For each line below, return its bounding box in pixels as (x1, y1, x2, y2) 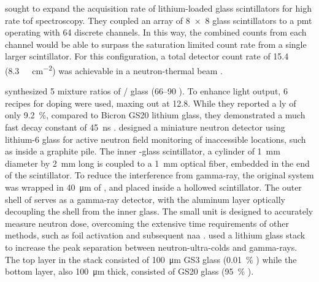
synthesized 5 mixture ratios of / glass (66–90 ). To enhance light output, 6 (5, 85, 288, 97)
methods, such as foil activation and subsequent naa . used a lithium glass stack (5, 229, 306, 242)
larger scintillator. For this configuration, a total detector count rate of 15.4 (5, 50, 289, 63)
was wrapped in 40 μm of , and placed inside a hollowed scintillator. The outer (5, 180, 302, 193)
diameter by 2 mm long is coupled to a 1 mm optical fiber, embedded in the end (5, 156, 310, 169)
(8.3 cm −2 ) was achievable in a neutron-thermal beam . (5, 62, 223, 77)
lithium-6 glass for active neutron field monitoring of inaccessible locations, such (5, 132, 306, 145)
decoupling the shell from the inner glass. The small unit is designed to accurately (5, 205, 313, 218)
